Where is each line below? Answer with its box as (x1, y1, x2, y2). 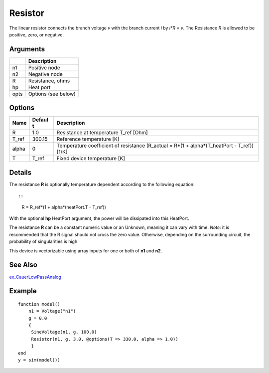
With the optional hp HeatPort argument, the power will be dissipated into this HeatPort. (9, 215, 189, 221)
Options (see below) (28, 90, 76, 97)
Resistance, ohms (28, 77, 70, 84)
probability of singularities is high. (9, 238, 79, 244)
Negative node (28, 70, 63, 77)
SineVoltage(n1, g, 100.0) (31, 329, 97, 335)
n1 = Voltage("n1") (28, 308, 76, 314)
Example (9, 287, 37, 295)
